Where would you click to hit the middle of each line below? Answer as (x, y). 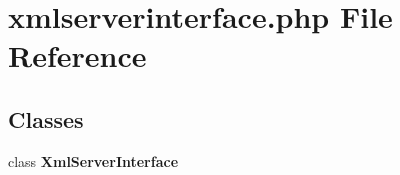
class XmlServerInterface (93, 160)
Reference (77, 55)
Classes (46, 118)
